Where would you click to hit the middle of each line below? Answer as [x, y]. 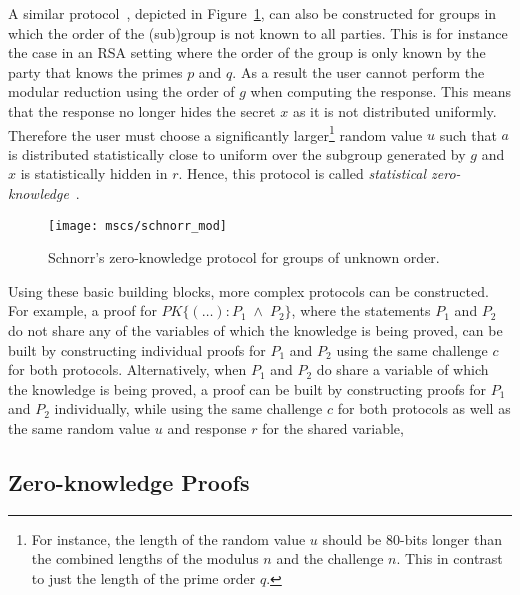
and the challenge [330, 558]
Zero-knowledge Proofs [129, 481]
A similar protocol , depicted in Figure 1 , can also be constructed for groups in [252, 13]
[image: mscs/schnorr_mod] [137, 225]
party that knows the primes [95, 71]
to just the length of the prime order [143, 577]
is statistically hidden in [94, 173]
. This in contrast [449, 558]
